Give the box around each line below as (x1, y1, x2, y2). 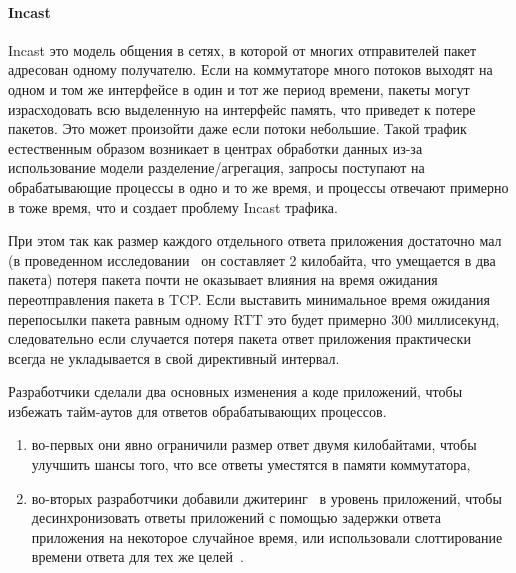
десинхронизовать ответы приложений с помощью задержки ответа (31, 507, 442, 528)
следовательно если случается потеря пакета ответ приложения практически (8, 328, 471, 349)
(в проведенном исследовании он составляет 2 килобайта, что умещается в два (8, 249, 496, 270)
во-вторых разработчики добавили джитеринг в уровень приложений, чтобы (31, 487, 502, 508)
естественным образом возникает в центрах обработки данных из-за (8, 137, 423, 158)
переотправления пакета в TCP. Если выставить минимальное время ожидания (8, 288, 490, 309)
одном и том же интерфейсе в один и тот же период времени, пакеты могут (8, 78, 470, 99)
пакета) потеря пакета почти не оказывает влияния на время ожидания (8, 269, 438, 290)
